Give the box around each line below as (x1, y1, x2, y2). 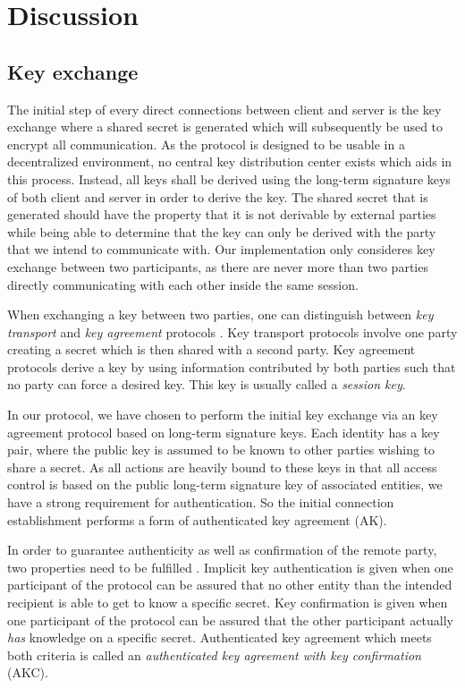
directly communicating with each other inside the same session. (7, 275, 359, 293)
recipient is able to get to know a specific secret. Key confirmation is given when (7, 593, 448, 612)
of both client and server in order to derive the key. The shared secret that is (7, 187, 428, 206)
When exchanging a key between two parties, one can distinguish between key (7, 305, 434, 324)
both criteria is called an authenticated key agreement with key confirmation (7, 645, 421, 664)
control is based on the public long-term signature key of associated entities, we (7, 475, 443, 494)
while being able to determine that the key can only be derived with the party (7, 222, 436, 241)
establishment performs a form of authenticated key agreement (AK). (7, 510, 387, 529)
